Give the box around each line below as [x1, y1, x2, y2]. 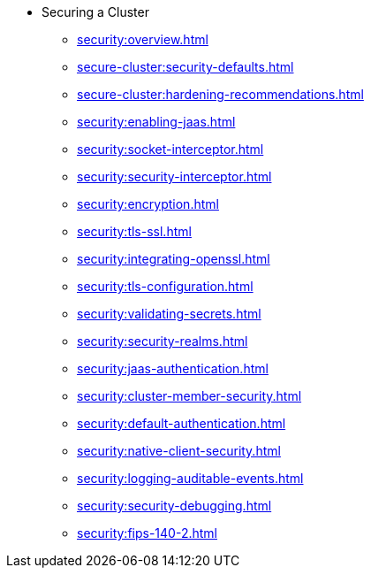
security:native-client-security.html [77, 443, 281, 458]
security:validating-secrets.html [77, 306, 261, 321]
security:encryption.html [77, 196, 219, 211]
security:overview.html [77, 32, 208, 47]
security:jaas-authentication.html [77, 361, 269, 376]
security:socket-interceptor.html [77, 142, 264, 157]
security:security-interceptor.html [77, 169, 272, 184]
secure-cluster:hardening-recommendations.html [77, 87, 364, 102]
